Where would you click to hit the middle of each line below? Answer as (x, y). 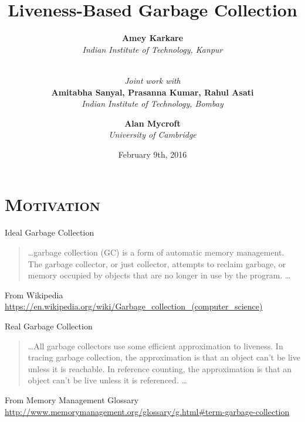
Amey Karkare (152, 38)
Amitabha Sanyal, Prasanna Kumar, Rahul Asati (152, 92)
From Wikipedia (34, 295)
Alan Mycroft (152, 123)
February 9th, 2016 (152, 154)
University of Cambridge (152, 135)
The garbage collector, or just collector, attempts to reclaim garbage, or (157, 263)
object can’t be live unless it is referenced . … (107, 380)
